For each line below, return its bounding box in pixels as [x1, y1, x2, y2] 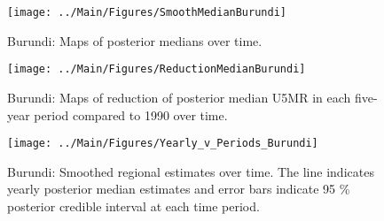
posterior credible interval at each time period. [7, 196, 260, 215]
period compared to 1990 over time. [34, 105, 228, 124]
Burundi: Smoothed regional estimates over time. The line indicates [7, 162, 374, 180]
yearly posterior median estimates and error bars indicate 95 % [7, 179, 350, 198]
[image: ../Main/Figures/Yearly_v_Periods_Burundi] [7, 137, 318, 150]
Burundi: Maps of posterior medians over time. [7, 31, 263, 50]
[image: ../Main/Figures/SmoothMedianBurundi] [7, 6, 286, 19]
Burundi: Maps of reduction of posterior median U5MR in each [7, 88, 351, 106]
